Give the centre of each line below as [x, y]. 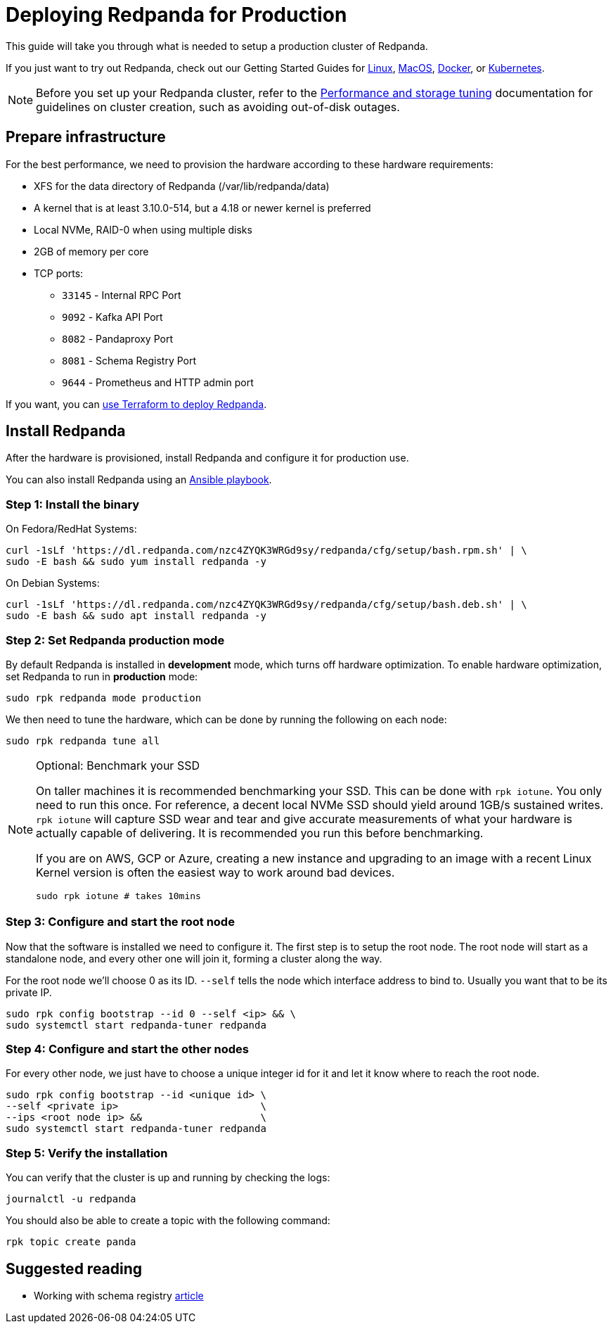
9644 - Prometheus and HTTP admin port [158, 382]
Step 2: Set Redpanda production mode [115, 640]
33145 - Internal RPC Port [122, 295]
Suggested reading [74, 1268]
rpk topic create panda [71, 1242]
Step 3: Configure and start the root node [120, 922]
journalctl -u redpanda [71, 1199]
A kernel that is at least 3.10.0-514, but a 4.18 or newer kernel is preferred [202, 208]
